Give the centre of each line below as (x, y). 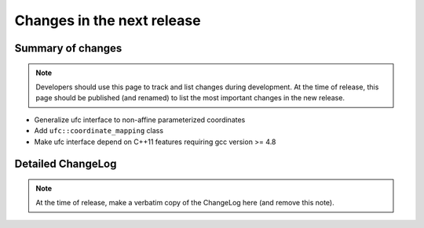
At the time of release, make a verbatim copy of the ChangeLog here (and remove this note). (185, 203)
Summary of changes (68, 48)
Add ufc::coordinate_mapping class (99, 131)
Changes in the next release (108, 20)
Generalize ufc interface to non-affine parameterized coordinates (140, 119)
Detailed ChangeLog (66, 164)
